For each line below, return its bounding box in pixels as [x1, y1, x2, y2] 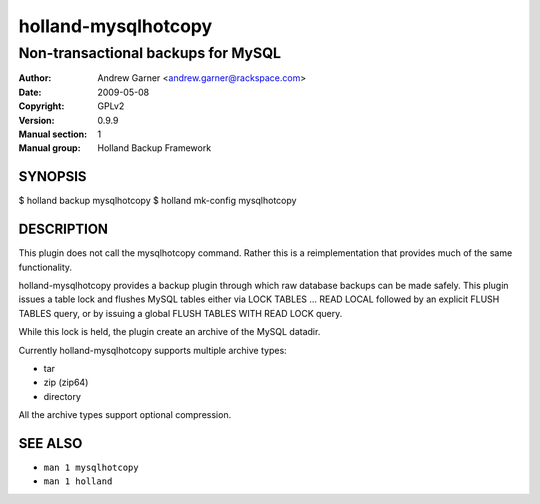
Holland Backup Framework [97, 142, 212, 154]
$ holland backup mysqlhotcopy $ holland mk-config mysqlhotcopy [18, 195, 297, 207]
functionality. [18, 261, 73, 273]
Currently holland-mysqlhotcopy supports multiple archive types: [18, 344, 287, 356]
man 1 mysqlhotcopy [43, 461, 139, 473]
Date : [18, 86, 42, 98]
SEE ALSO [18, 435, 83, 452]
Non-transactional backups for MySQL [18, 44, 282, 62]
